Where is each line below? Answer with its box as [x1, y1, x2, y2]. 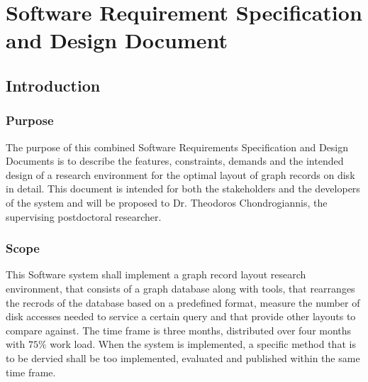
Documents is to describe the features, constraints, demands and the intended [6, 153, 344, 168]
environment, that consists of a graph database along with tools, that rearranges [6, 280, 355, 295]
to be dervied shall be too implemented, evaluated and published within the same [6, 350, 360, 365]
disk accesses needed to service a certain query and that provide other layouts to [6, 309, 356, 324]
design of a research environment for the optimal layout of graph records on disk [6, 167, 355, 182]
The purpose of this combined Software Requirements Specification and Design [6, 139, 349, 154]
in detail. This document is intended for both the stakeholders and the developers [6, 181, 360, 196]
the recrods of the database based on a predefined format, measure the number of [6, 295, 360, 310]
